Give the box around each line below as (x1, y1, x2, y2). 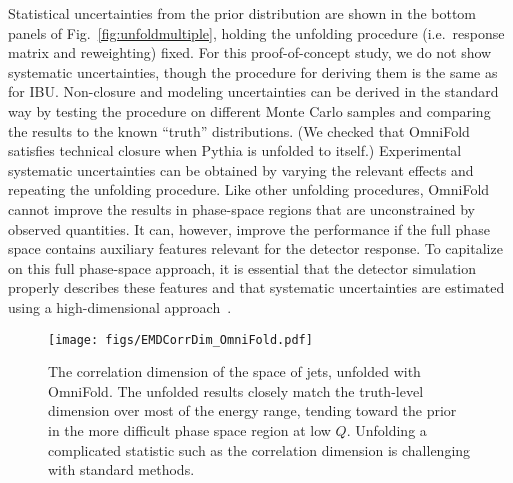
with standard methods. (48, 459, 195, 480)
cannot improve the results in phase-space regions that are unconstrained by (8, 198, 475, 219)
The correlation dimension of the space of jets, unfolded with (48, 361, 421, 382)
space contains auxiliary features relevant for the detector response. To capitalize (8, 238, 503, 259)
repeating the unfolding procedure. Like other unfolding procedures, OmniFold (8, 179, 490, 200)
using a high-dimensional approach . (8, 296, 232, 317)
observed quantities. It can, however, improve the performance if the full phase (8, 218, 490, 239)
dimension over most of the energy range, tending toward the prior (48, 400, 457, 421)
